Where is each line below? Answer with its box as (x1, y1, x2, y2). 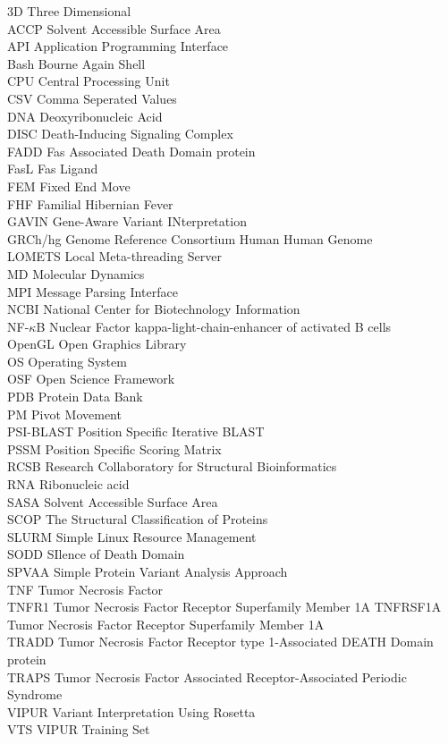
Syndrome (7, 685, 63, 704)
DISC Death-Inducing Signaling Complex (7, 124, 233, 143)
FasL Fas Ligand (7, 159, 98, 178)
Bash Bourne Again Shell (7, 54, 146, 72)
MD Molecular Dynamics (7, 264, 145, 283)
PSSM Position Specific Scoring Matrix (7, 439, 222, 458)
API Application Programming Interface (7, 37, 229, 55)
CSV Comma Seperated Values (7, 89, 177, 107)
